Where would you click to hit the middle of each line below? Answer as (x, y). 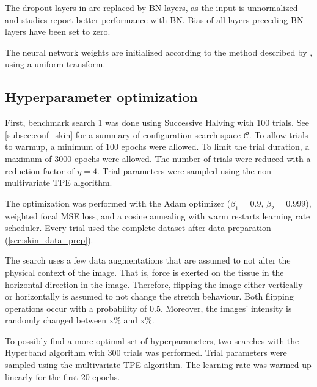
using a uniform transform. (55, 64)
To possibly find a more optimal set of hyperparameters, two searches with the (152, 340)
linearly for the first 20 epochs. (63, 376)
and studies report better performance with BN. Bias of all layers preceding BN (154, 19)
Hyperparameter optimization (101, 97)
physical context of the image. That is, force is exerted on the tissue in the (144, 272)
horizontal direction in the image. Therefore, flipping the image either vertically (154, 284)
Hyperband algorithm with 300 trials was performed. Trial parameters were (146, 352)
